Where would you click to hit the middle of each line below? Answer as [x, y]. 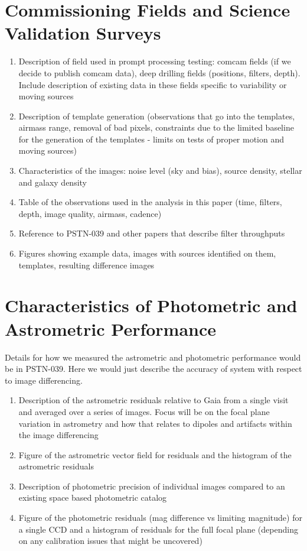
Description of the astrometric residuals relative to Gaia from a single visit [153, 400]
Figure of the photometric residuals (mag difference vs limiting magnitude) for [160, 518]
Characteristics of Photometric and [151, 305]
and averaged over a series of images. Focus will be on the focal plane [144, 411]
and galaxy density [53, 182]
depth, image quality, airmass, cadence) [90, 213]
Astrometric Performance [111, 328]
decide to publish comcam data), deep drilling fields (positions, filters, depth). [159, 72]
